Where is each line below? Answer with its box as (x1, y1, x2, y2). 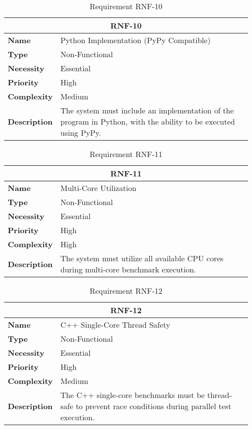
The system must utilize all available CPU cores (60, 253, 223, 264)
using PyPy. (60, 127, 101, 138)
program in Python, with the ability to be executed (60, 116, 235, 127)
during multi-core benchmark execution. (60, 264, 196, 275)
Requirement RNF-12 (89, 285, 163, 296)
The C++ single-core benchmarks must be (60, 389, 205, 400)
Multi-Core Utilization (60, 182, 137, 193)
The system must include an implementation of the (60, 105, 234, 116)
